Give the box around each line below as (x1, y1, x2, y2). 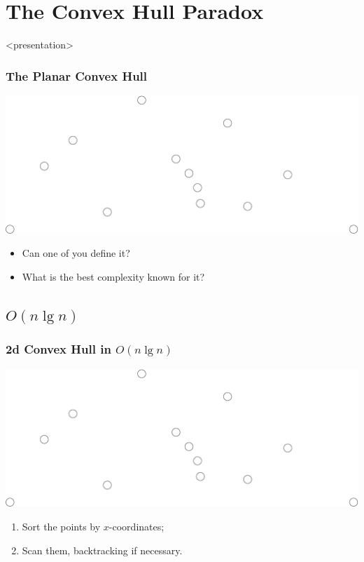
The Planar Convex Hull (6, 67, 148, 84)
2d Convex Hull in (6, 340, 111, 358)
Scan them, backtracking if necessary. (22, 542, 183, 557)
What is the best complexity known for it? (22, 269, 205, 283)
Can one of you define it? (22, 246, 130, 260)
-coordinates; (108, 519, 164, 534)
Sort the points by (22, 519, 101, 534)
